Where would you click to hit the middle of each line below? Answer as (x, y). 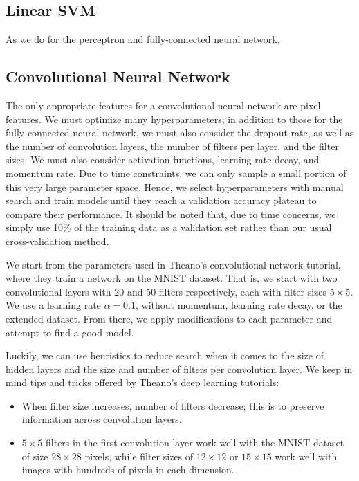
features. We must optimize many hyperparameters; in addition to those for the (174, 119)
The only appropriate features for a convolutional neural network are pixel (163, 105)
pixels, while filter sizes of (139, 456)
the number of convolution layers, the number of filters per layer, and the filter (172, 146)
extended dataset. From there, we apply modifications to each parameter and (169, 318)
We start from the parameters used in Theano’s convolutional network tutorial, (173, 264)
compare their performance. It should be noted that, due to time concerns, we (171, 214)
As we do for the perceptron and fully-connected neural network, (143, 39)
